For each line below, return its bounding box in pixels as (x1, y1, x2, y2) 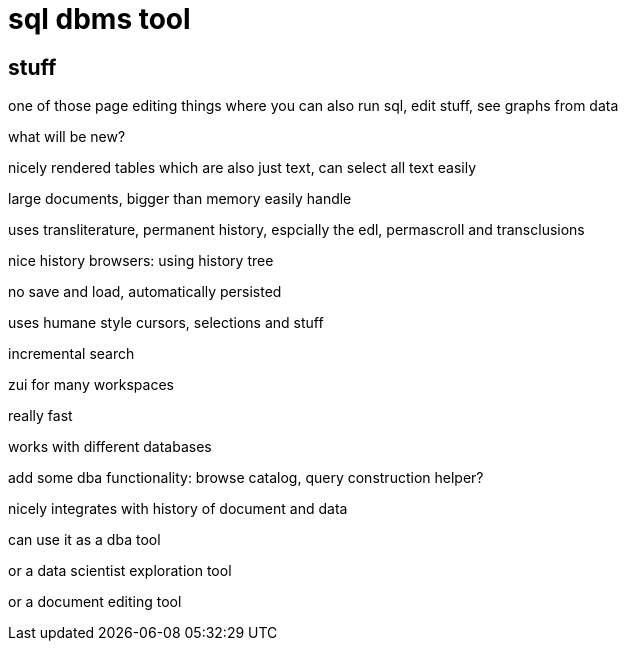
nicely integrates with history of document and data (8, 500, 348, 518)
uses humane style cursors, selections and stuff (8, 314, 324, 332)
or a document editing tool (8, 593, 182, 611)
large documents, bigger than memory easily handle (8, 190, 352, 208)
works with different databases (8, 438, 212, 456)
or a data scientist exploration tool (8, 562, 232, 580)
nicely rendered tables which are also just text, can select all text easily (8, 159, 477, 177)
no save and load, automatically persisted (8, 283, 282, 301)
